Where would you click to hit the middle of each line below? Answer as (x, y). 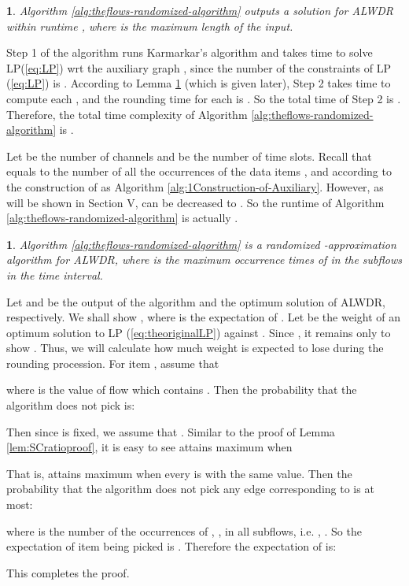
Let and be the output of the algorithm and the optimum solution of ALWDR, (196, 301)
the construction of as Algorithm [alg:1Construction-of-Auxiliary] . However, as (195, 186)
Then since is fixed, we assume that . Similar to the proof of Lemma (171, 431)
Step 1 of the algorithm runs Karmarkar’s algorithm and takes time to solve (190, 52)
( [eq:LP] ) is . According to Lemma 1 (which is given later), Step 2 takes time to (199, 83)
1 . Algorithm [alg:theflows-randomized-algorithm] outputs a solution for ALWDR (200, 10)
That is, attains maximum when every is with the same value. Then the (179, 473)
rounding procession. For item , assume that (113, 363)
